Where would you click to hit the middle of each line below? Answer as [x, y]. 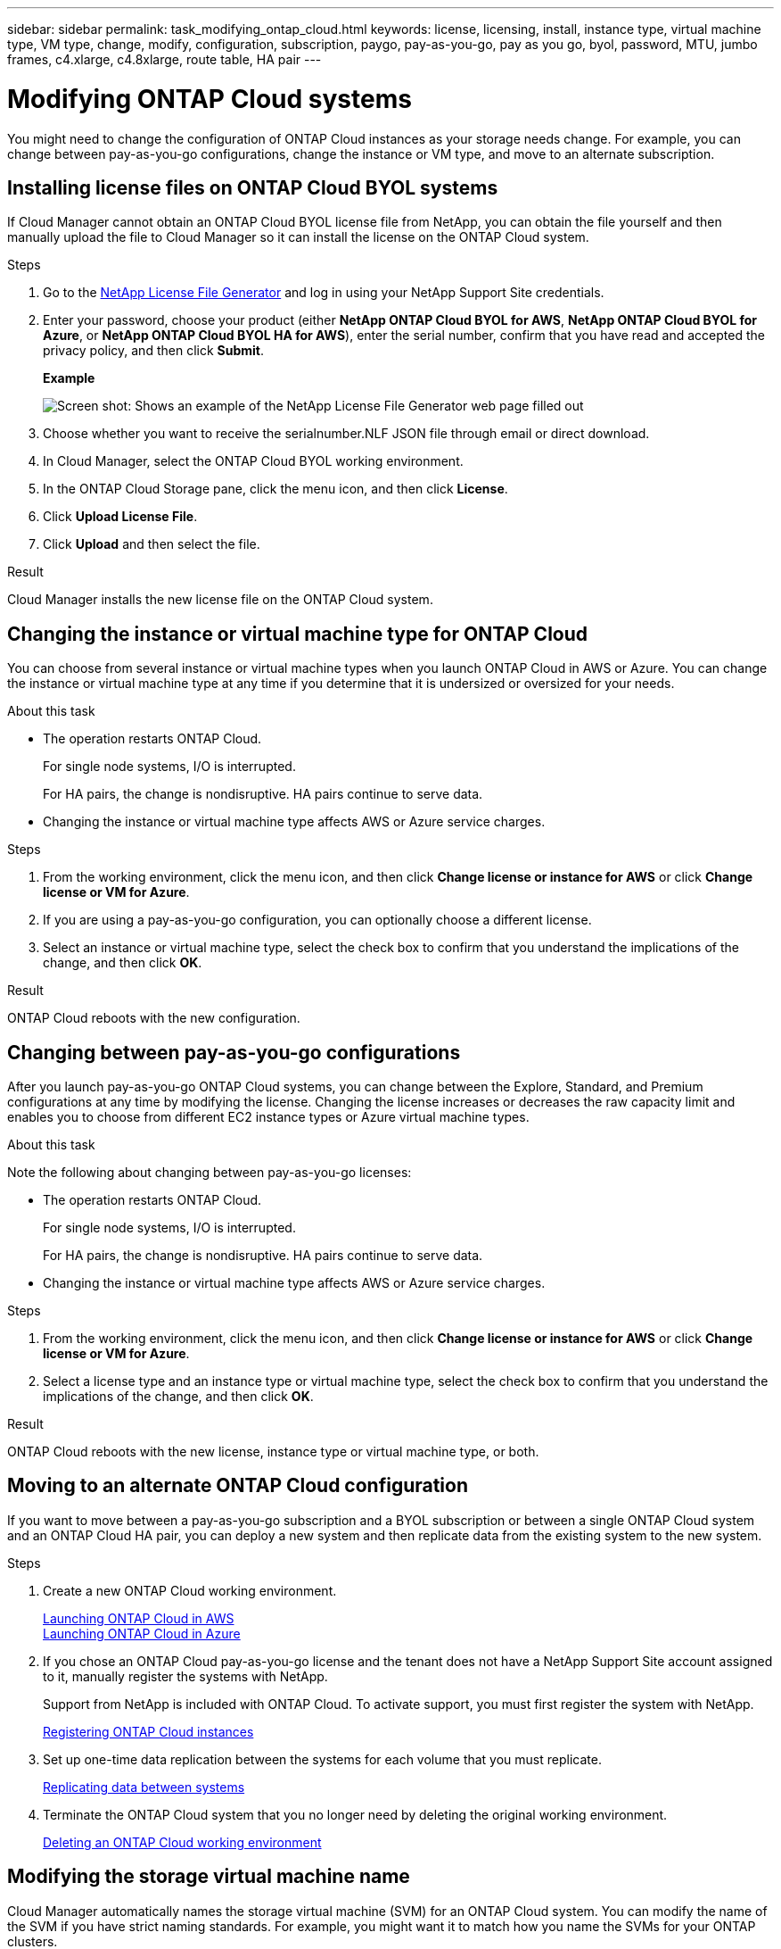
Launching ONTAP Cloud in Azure [142, 1633]
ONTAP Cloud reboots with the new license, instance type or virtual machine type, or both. [273, 1452]
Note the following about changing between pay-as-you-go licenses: [210, 1173]
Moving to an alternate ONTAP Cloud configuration [238, 1486]
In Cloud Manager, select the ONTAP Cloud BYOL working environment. [253, 461]
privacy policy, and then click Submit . [153, 351]
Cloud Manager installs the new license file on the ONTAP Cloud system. [220, 600]
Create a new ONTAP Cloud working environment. [190, 1590]
